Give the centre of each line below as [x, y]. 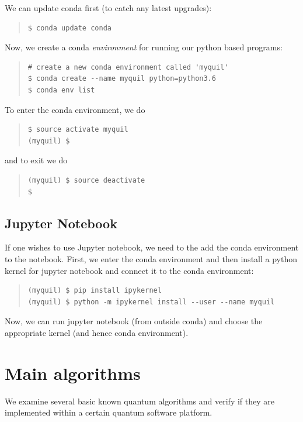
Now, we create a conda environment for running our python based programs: [144, 47]
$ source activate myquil [78, 130]
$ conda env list [61, 90]
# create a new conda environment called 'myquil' [128, 67]
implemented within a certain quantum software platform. [109, 412]
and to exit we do [36, 160]
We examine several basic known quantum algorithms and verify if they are [140, 401]
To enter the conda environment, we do [75, 109]
